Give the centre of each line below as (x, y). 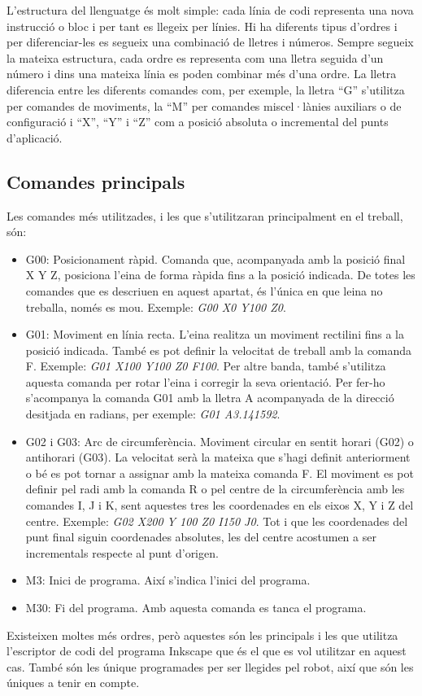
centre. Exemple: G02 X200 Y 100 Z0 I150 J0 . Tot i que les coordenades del (217, 521)
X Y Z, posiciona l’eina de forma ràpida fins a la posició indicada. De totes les (220, 275)
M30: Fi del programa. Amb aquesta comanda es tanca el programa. (196, 608)
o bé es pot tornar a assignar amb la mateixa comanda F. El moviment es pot (220, 473)
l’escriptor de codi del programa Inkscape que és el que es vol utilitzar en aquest (207, 651)
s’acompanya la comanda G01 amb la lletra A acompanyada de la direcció (210, 398)
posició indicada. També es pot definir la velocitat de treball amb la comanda (219, 350)
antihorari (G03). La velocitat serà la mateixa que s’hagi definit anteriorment (218, 457)
